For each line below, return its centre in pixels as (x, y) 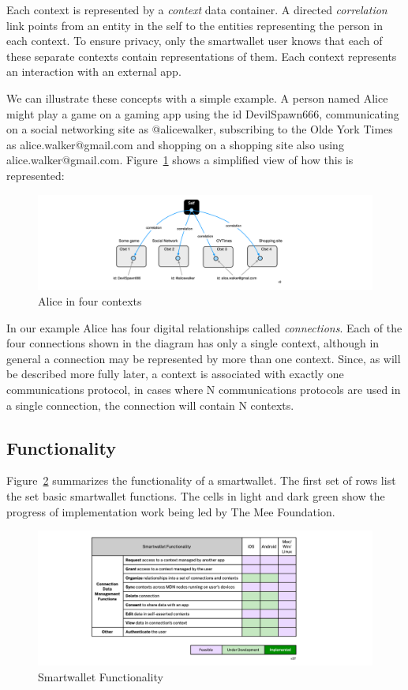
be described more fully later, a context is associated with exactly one (175, 374)
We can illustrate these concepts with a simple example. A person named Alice (197, 97)
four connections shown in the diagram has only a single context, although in (193, 343)
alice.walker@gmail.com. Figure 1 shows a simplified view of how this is (180, 160)
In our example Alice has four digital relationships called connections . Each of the (204, 327)
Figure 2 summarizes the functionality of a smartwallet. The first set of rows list (201, 480)
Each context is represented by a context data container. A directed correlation (197, 9)
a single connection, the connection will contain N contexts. (150, 405)
